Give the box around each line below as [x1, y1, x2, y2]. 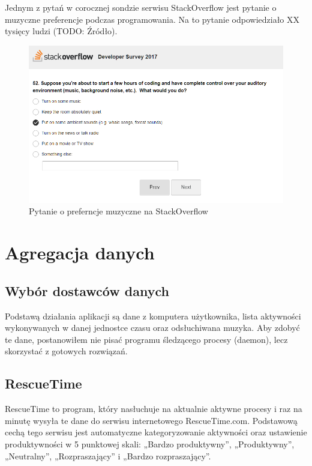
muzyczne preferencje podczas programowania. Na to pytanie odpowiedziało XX [5, 13, 300, 25]
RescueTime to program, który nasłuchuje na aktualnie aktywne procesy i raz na [5, 402, 302, 415]
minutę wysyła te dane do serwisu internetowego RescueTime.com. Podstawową [5, 414, 298, 426]
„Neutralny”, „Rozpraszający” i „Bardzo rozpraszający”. [5, 449, 211, 462]
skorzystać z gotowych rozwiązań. [5, 345, 128, 357]
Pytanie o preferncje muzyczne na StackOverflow [29, 205, 208, 217]
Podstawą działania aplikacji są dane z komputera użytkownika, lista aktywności [5, 309, 301, 322]
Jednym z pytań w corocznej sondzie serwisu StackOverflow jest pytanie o [5, 1, 277, 13]
